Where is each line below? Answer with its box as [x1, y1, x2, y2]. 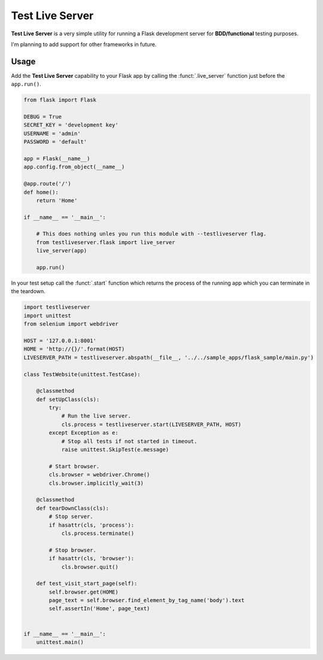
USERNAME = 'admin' [23, 130, 81, 137]
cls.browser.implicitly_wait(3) [48, 479, 144, 486]
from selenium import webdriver [23, 321, 119, 327]
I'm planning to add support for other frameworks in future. [11, 41, 157, 48]
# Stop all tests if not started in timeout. [61, 437, 197, 445]
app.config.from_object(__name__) [23, 163, 125, 171]
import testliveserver [23, 304, 90, 311]
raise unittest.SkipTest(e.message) [61, 446, 169, 453]
